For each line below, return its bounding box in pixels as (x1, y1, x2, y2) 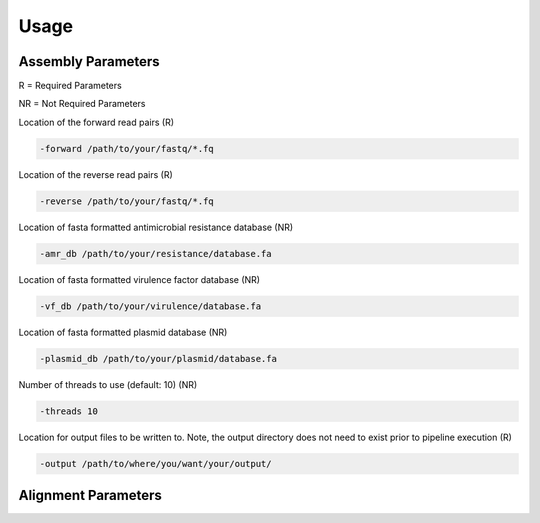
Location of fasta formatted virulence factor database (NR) (18, 273, 260, 285)
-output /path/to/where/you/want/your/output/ (39, 458, 272, 469)
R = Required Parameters (18, 80, 122, 92)
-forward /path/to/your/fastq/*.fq (39, 143, 214, 154)
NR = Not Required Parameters (18, 98, 146, 110)
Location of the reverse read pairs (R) (18, 168, 174, 180)
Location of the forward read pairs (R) (18, 116, 175, 128)
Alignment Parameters (18, 487, 162, 504)
